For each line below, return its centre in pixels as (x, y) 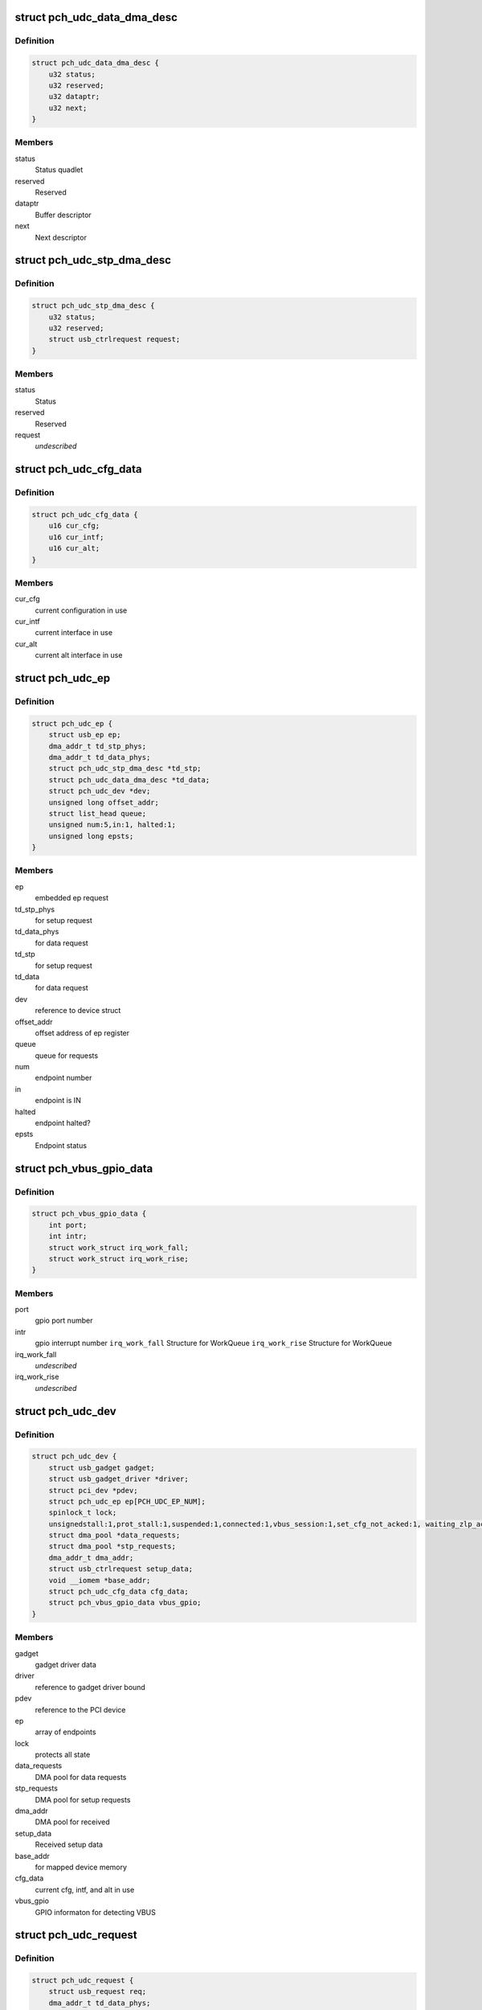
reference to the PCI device (80, 1709)
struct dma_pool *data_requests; (114, 1535)
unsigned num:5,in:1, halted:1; (112, 825)
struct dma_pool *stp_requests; (112, 1546)
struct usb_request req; (98, 1992)
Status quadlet (59, 170)
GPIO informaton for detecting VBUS (95, 1912)
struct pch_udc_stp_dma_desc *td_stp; (125, 769)
